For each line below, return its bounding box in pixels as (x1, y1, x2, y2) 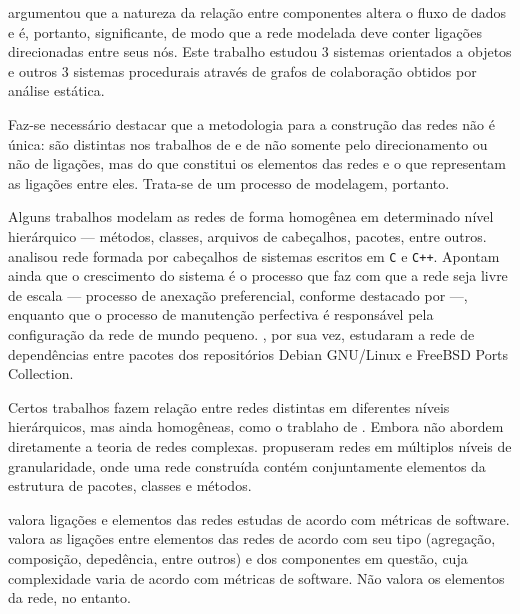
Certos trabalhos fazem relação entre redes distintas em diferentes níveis (8, 396, 450, 417)
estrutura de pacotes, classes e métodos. (8, 475, 252, 496)
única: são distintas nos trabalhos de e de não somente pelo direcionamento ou (8, 133, 488, 154)
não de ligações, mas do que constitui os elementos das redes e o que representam (8, 153, 507, 174)
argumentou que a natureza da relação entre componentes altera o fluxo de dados (8, 2, 507, 22)
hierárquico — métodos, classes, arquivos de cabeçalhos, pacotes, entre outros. (8, 225, 487, 246)
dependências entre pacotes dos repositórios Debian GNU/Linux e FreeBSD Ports (8, 343, 509, 364)
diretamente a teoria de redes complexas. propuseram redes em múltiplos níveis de (8, 435, 512, 456)
